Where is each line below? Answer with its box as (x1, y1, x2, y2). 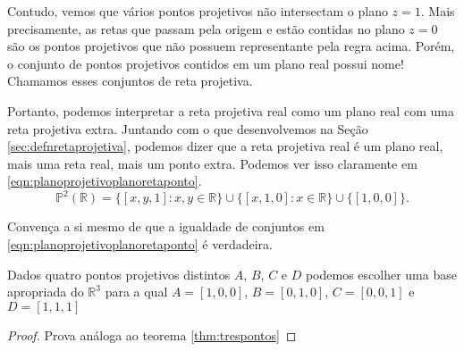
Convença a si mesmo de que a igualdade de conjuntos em (7, 217, 325, 236)
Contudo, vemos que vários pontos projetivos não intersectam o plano (7, 2, 388, 20)
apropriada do (7, 282, 84, 301)
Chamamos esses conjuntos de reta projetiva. (7, 71, 253, 90)
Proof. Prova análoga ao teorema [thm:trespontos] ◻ (7, 325, 297, 344)
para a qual (105, 282, 168, 301)
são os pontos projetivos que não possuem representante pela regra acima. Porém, (7, 37, 455, 55)
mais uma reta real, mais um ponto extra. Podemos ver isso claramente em (7, 154, 418, 172)
